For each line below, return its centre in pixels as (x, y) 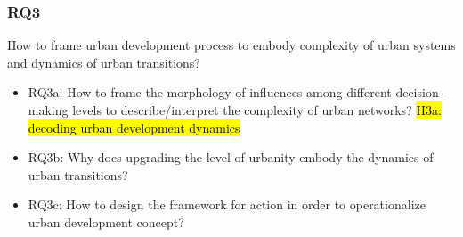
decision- (419, 92)
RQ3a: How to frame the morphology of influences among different (210, 92)
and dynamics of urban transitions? (104, 62)
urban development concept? (106, 221)
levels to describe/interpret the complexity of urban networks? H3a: (257, 110)
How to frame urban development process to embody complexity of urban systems (231, 45)
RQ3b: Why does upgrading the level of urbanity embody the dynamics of (231, 157)
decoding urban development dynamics (134, 127)
